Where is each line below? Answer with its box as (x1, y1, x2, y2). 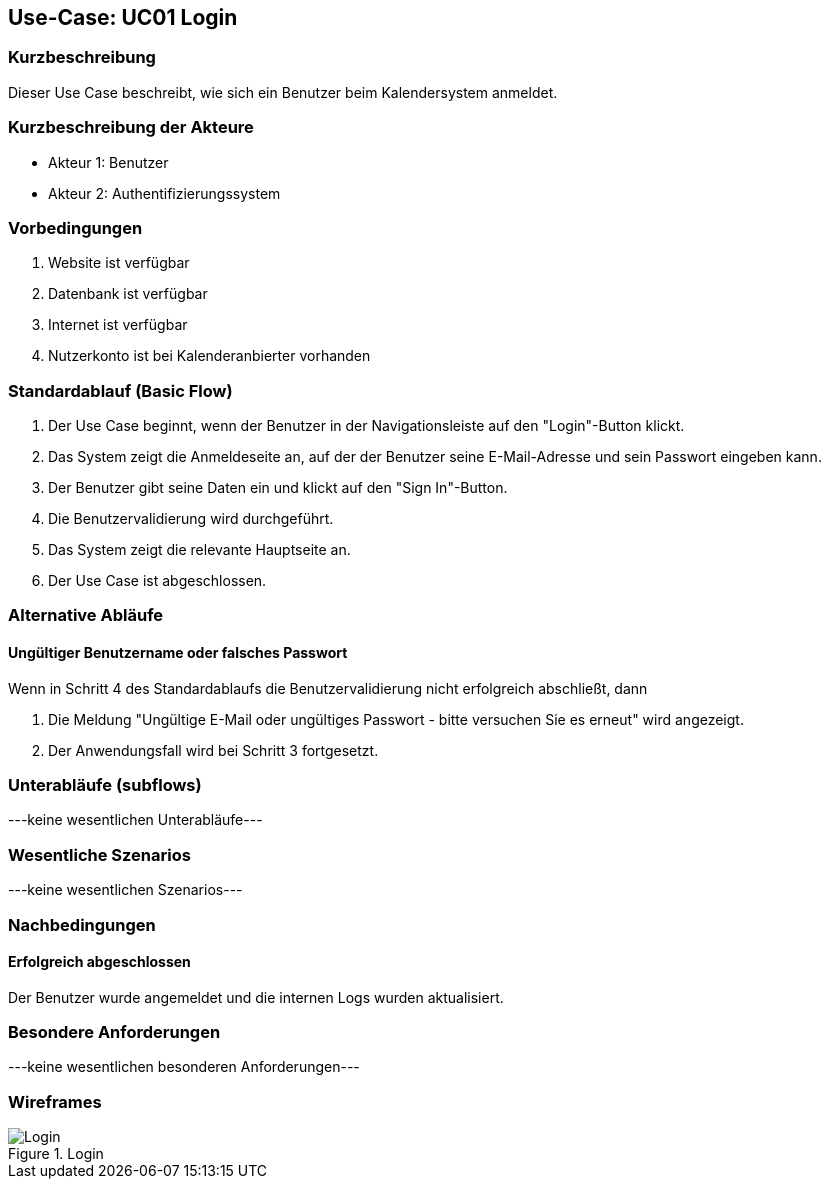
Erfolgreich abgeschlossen (8, 953, 191, 971)
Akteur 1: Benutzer (48, 153, 169, 171)
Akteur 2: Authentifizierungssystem (48, 184, 281, 202)
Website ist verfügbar (48, 254, 190, 272)
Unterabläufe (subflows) (8, 775, 202, 796)
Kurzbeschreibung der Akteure (8, 117, 254, 138)
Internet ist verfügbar (48, 316, 188, 334)
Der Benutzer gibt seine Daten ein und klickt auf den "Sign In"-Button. (48, 479, 508, 497)
